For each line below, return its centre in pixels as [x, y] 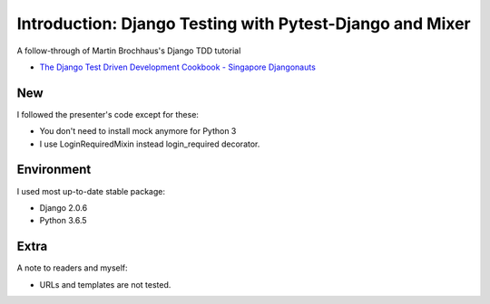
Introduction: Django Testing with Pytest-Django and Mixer [244, 24]
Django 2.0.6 [64, 207]
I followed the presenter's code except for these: [108, 114]
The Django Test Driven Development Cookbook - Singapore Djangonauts [178, 67]
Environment [54, 170]
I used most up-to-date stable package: [91, 191]
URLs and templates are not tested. [105, 284]
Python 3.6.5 [63, 221]
